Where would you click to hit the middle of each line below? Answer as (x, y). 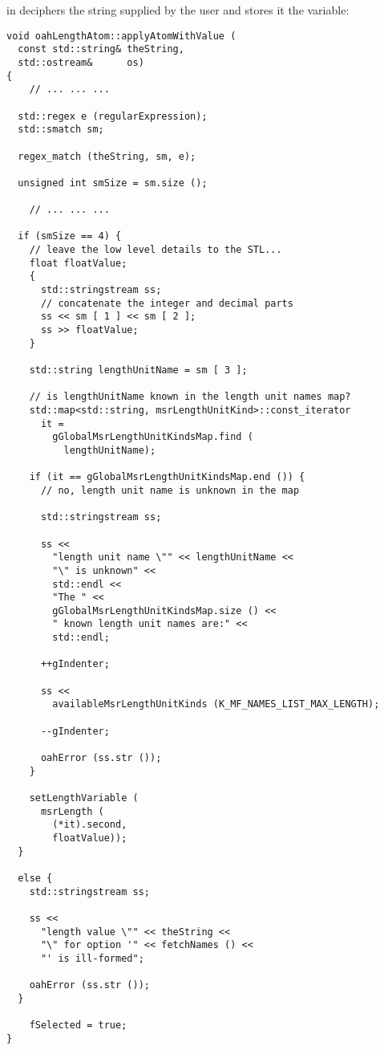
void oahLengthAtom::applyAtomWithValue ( (121, 36)
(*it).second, (90, 825)
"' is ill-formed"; (92, 958)
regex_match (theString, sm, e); (107, 156)
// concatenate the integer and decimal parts (167, 303)
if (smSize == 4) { (70, 236)
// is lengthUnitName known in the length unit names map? (190, 397)
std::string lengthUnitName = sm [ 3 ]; (138, 370)
